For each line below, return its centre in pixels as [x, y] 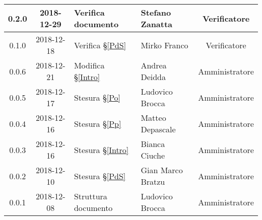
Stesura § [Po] [97, 97]
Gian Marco [162, 170]
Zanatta [157, 24]
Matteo [153, 118]
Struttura [90, 196]
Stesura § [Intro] [101, 150]
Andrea [154, 65]
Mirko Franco [165, 45]
